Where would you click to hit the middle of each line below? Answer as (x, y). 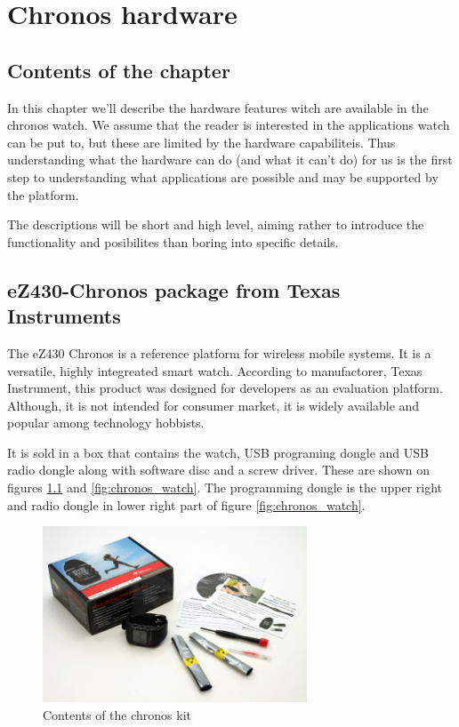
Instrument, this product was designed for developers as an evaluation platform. (225, 388)
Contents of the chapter (119, 70)
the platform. (43, 194)
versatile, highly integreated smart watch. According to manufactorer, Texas (215, 370)
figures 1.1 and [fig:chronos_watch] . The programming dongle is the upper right (225, 487)
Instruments (64, 316)
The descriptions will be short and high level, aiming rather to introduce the (216, 224)
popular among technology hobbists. (106, 423)
